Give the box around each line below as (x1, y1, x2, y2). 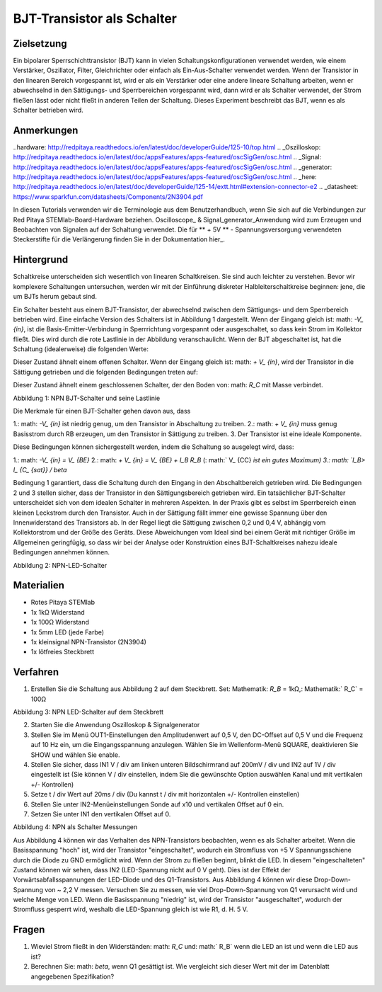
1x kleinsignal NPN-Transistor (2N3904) (30, 637, 146, 646)
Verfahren (13, 666, 59, 678)
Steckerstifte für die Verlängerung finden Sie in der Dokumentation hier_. (13, 235, 226, 244)
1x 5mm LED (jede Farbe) (30, 627, 105, 637)
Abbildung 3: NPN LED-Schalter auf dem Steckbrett (13, 708, 164, 717)
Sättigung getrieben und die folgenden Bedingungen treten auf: (13, 367, 198, 376)
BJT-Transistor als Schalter (13, 11, 177, 26)
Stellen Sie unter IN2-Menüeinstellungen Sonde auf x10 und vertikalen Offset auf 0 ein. (30, 800, 284, 809)
